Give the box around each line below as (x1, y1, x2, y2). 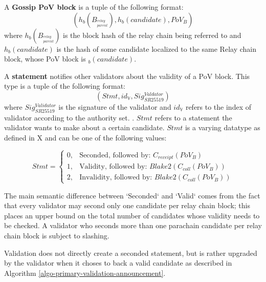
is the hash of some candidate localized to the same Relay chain (56, 43, 256, 54)
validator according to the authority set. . (4, 112, 135, 123)
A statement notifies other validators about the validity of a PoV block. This (4, 70, 250, 81)
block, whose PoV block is (4, 53, 86, 64)
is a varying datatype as (185, 122, 260, 133)
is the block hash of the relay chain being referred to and (63, 29, 241, 40)
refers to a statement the (154, 112, 232, 123)
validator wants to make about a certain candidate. (4, 122, 165, 133)
